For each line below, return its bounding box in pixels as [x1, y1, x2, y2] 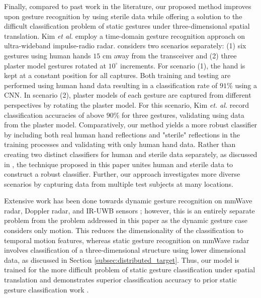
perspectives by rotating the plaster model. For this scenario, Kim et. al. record [4, 99, 249, 110]
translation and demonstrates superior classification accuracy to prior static [4, 274, 237, 285]
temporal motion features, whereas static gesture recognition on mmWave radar [4, 235, 249, 245]
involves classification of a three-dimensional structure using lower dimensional [4, 245, 246, 255]
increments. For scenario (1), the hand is [120, 60, 245, 70]
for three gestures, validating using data [121, 109, 244, 120]
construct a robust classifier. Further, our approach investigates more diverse [4, 169, 240, 179]
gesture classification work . [4, 284, 89, 294]
